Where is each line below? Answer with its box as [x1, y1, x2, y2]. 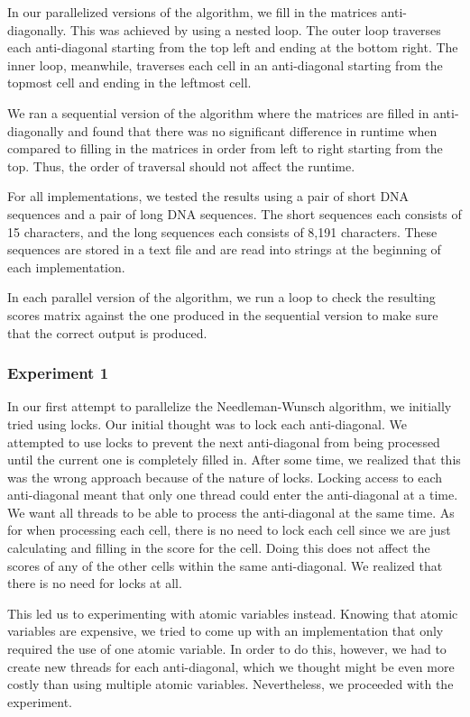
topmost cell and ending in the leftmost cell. [7, 73, 252, 92]
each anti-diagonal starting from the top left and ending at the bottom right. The [7, 38, 458, 57]
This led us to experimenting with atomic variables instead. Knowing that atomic [7, 603, 458, 622]
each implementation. [7, 257, 125, 276]
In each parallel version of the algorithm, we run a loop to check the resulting [7, 288, 436, 307]
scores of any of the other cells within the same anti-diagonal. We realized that [7, 556, 443, 575]
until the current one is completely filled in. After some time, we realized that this [7, 450, 461, 469]
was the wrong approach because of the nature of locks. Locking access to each [7, 467, 443, 486]
